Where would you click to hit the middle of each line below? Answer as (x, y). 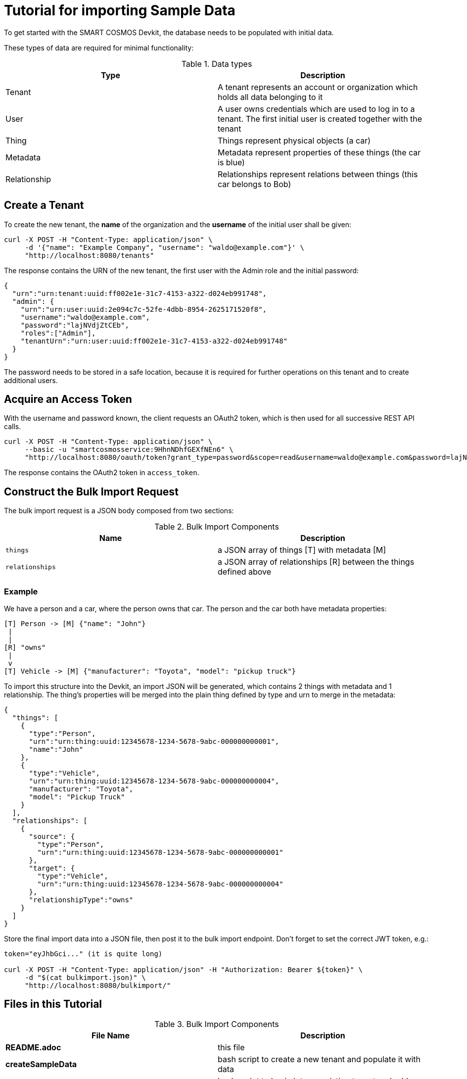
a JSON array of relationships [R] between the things (316, 562)
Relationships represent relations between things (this (318, 174)
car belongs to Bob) (255, 184)
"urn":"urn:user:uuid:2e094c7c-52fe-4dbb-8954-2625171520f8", (144, 309)
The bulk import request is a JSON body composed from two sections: (119, 511)
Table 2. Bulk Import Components (217, 527)
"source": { (52, 837)
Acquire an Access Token (68, 399)
